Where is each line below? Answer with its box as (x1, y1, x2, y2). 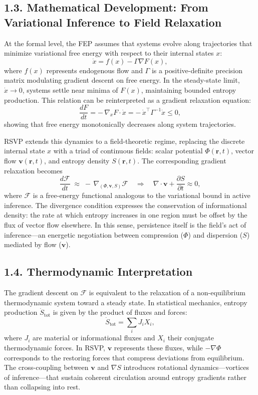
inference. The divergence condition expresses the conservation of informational (4, 200, 247, 210)
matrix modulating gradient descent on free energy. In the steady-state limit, (4, 75, 240, 85)
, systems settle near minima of (22, 84, 118, 95)
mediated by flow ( (4, 239, 62, 250)
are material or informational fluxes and (33, 332, 155, 343)
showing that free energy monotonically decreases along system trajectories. (4, 119, 236, 129)
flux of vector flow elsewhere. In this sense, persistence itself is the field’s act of (4, 220, 246, 230)
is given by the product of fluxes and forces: (53, 307, 187, 317)
